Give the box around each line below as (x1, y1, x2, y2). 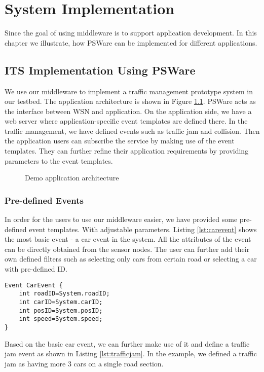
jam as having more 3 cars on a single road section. (5, 358, 164, 368)
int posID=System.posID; (19, 307, 103, 314)
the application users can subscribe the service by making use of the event (5, 135, 235, 146)
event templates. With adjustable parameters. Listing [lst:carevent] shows (29, 224, 257, 234)
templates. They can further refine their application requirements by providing (5, 145, 249, 156)
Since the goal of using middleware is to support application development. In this (5, 27, 257, 38)
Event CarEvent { (5, 281, 63, 289)
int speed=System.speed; (19, 315, 103, 323)
